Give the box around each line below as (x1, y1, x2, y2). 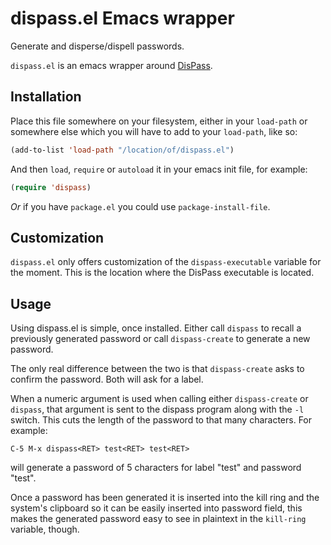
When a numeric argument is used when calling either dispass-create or (10, 393, 309, 405)
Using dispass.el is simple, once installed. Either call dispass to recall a (10, 322, 302, 334)
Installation (10, 88, 82, 106)
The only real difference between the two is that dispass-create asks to (10, 363, 305, 375)
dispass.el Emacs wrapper (10, 7, 235, 30)
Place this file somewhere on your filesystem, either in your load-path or (10, 115, 308, 127)
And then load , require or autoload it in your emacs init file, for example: (10, 163, 308, 175)
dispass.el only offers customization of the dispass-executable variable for (10, 256, 322, 268)
